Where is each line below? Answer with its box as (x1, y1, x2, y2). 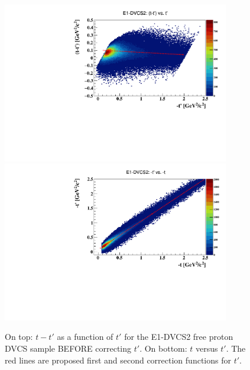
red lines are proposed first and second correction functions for (5, 353, 231, 366)
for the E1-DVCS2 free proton (124, 330, 233, 343)
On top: (5, 330, 33, 343)
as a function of (57, 330, 113, 343)
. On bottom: (139, 342, 187, 354)
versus (196, 342, 218, 354)
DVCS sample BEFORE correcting (5, 342, 132, 354)
